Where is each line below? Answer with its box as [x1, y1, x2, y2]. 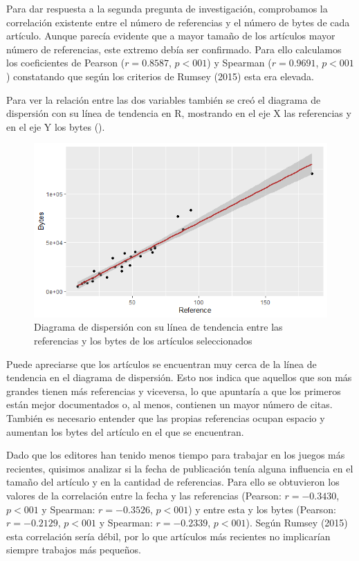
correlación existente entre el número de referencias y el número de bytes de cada [6, 15, 350, 29]
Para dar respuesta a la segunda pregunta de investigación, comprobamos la [6, 1, 328, 15]
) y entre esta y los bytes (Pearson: [188, 502, 336, 516]
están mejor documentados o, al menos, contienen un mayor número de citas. [6, 397, 333, 412]
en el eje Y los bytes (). [6, 119, 105, 134]
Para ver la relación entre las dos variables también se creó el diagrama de [6, 92, 321, 107]
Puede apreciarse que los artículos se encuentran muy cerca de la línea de [6, 356, 317, 371]
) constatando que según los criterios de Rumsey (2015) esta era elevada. [6, 68, 314, 83]
